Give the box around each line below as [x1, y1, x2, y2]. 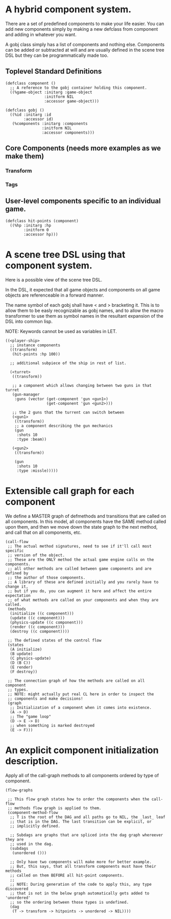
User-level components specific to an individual [5, 197, 161, 205]
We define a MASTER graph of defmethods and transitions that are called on [5, 513, 166, 519]
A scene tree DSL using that [5, 248, 126, 260]
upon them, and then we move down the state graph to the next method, [5, 524, 158, 530]
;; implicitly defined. [10, 823, 60, 828]
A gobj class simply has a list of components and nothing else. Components [5, 41, 165, 47]
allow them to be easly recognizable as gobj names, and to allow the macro [5, 307, 164, 314]
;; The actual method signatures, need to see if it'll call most [7, 544, 152, 549]
